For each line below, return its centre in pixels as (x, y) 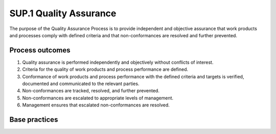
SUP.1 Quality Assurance (63, 13)
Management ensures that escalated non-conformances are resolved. (96, 105)
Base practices (34, 119)
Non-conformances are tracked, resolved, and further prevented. (91, 91)
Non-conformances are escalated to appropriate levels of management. (98, 98)
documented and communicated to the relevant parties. (81, 84)
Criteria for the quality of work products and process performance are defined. (105, 69)
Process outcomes (40, 50)
